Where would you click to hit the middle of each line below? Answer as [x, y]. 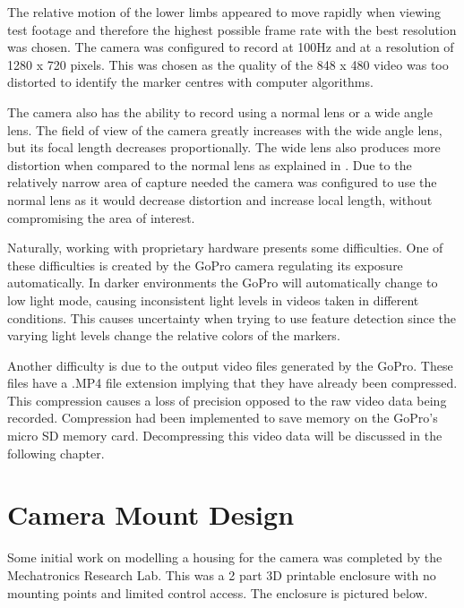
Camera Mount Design [151, 514]
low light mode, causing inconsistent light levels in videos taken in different [213, 300]
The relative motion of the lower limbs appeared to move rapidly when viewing [224, 12]
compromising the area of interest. [101, 217]
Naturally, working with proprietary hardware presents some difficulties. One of [225, 248]
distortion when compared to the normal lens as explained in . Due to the [210, 164]
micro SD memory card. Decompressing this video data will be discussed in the [225, 436]
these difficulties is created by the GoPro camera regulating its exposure [205, 265]
